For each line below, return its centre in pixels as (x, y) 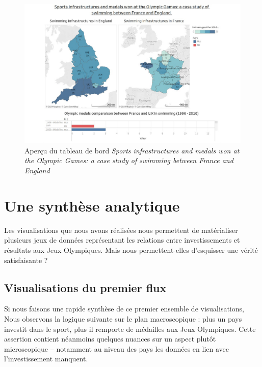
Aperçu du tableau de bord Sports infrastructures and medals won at (132, 150)
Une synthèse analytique (92, 205)
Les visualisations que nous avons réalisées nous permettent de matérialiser (121, 230)
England (37, 171)
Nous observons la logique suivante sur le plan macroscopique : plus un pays (123, 318)
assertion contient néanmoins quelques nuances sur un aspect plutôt (110, 339)
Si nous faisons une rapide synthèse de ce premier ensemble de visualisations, (124, 309)
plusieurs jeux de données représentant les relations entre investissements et (122, 240)
